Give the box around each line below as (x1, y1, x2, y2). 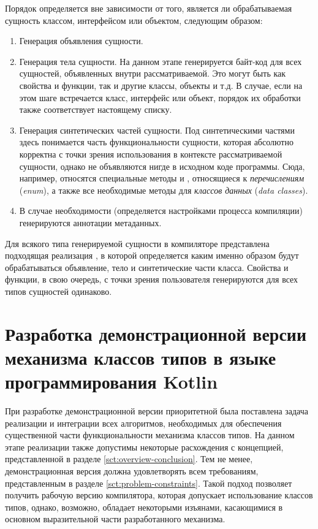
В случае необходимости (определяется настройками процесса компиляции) (19, 204, 303, 217)
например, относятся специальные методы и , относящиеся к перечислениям (19, 172, 305, 185)
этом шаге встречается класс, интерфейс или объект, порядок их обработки (19, 91, 301, 104)
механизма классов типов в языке (5, 344, 276, 370)
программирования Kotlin (5, 369, 218, 394)
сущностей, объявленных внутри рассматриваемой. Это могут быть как (19, 67, 286, 80)
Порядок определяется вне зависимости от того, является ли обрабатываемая (5, 2, 292, 14)
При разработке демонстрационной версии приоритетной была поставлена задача (5, 404, 309, 417)
